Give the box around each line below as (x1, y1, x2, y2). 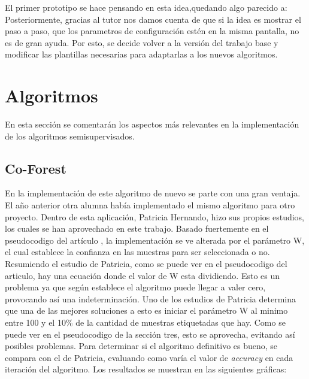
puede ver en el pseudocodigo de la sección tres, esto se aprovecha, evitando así (5, 328, 295, 340)
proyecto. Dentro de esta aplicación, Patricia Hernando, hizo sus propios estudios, (5, 210, 304, 223)
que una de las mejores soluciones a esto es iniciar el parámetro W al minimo (5, 304, 288, 317)
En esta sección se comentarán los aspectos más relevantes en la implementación (5, 118, 299, 131)
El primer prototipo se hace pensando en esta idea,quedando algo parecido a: (5, 1, 287, 13)
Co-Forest (5, 159, 66, 177)
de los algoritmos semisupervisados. (5, 129, 135, 142)
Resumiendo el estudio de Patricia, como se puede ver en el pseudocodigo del (5, 257, 287, 270)
